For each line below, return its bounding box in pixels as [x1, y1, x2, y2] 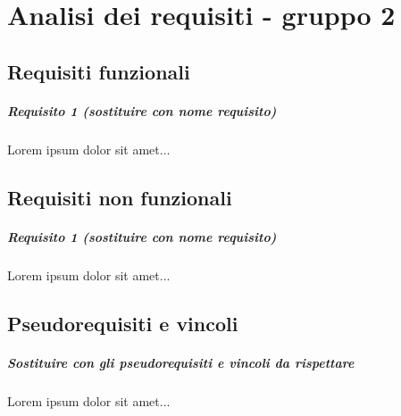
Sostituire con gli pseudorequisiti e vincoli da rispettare [7, 353, 355, 371]
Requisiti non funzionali [7, 183, 232, 211]
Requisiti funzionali [7, 57, 190, 85]
